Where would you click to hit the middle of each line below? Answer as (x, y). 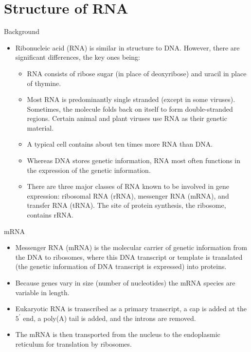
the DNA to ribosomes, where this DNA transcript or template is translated (129, 257)
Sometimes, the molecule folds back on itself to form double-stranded (130, 109)
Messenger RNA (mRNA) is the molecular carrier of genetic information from (131, 247)
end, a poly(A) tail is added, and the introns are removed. (109, 318)
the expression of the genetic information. (89, 170)
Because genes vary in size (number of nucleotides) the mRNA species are (125, 283)
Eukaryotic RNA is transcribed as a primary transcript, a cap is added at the (131, 309)
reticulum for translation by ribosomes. (73, 344)
